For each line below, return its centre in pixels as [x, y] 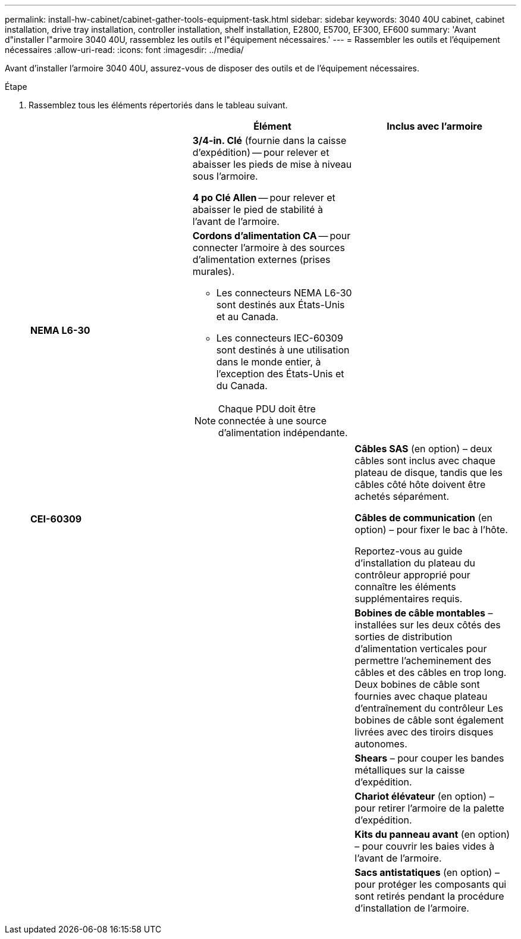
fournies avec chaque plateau [421, 696]
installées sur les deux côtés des [428, 625]
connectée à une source [272, 421]
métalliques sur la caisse [410, 770]
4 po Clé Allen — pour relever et [264, 198]
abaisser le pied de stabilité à [258, 209]
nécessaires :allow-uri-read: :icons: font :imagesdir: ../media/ [124, 50]
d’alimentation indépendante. [283, 433]
